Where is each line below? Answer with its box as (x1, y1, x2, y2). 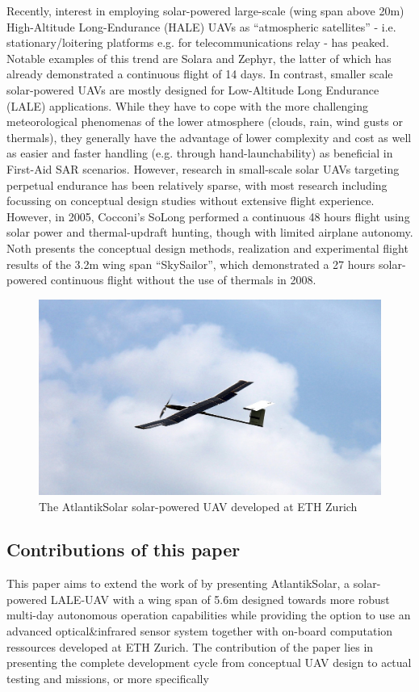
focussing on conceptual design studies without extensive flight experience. (6, 192, 375, 209)
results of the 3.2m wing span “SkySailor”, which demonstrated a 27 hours (6, 255, 375, 272)
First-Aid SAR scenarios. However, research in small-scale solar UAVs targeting (6, 160, 400, 177)
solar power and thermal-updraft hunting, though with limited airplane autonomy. (6, 224, 413, 241)
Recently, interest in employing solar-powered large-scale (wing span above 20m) (6, 2, 404, 19)
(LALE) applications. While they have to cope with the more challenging (6, 97, 368, 114)
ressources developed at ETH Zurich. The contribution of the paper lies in (6, 638, 374, 655)
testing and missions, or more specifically (6, 669, 209, 686)
